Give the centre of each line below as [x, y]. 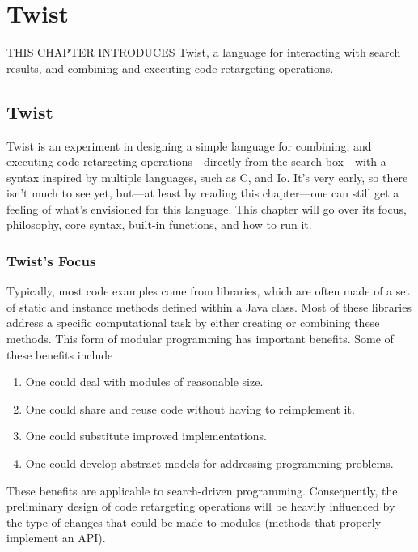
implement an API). [56, 538]
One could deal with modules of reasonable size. [144, 382]
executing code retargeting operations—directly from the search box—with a [196, 161]
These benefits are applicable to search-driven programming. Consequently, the [202, 490]
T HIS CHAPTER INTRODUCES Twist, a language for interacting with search [204, 52]
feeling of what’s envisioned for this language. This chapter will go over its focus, [207, 208]
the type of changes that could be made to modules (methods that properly [194, 522]
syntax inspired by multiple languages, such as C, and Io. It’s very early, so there [207, 177]
